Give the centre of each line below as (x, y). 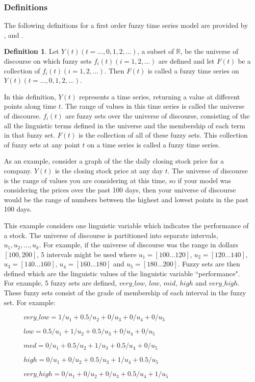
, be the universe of (209, 51)
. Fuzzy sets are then (209, 264)
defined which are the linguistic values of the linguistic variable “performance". (122, 273)
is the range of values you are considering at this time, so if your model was (117, 180)
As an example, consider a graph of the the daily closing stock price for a (114, 161)
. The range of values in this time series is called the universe (153, 106)
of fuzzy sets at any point (42, 144)
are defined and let (186, 61)
